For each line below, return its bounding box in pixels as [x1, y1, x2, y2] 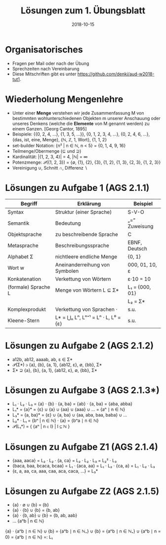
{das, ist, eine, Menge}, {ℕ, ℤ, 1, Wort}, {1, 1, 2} [12, 136, 107, 142]
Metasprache [7, 242, 39, 249]
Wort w [7, 264, 25, 271]
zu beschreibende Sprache [55, 231, 119, 238]
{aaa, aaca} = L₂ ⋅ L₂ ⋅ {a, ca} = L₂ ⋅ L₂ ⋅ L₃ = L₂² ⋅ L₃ [12, 458, 117, 464]
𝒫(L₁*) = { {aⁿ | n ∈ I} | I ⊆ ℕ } [12, 424, 70, 429]
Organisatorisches [5, 44, 83, 55]
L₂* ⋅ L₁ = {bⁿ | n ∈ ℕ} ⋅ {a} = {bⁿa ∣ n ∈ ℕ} [12, 418, 99, 424]
